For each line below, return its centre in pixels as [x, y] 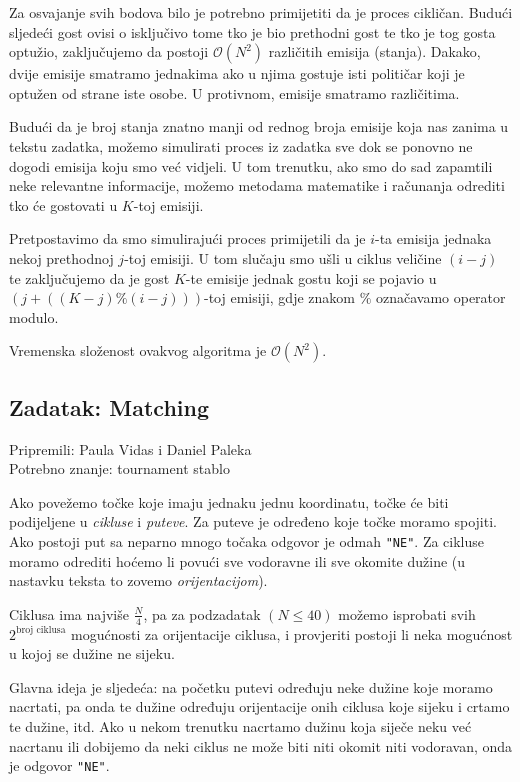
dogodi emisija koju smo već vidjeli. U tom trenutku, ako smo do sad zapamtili [251, 165]
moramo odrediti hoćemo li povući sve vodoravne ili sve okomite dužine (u [237, 560]
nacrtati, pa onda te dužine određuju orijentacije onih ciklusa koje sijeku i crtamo [259, 706]
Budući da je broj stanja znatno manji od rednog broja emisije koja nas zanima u [259, 126]
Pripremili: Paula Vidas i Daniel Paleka [130, 448]
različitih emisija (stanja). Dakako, [374, 51]
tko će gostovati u [63, 204]
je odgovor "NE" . [59, 765]
